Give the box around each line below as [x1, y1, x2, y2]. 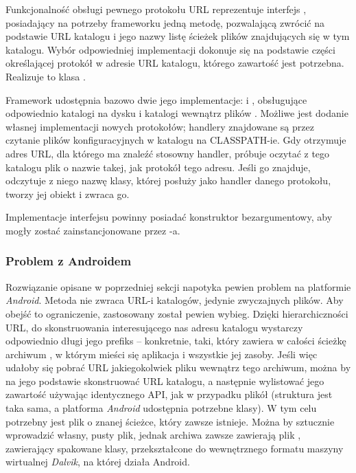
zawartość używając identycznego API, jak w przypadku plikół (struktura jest [5, 387, 333, 401]
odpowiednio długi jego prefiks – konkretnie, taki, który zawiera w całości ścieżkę [5, 333, 346, 348]
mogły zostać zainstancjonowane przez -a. [5, 223, 180, 237]
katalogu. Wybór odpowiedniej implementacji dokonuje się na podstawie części [5, 42, 335, 56]
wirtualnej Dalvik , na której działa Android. [5, 454, 190, 469]
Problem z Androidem [5, 252, 132, 269]
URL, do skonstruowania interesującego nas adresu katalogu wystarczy [5, 320, 303, 334]
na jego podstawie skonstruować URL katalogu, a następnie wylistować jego [5, 373, 324, 388]
